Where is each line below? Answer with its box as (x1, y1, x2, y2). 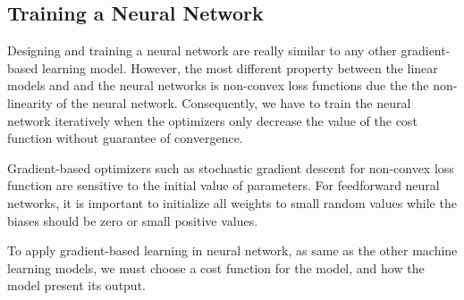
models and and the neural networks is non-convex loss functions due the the (7, 76, 429, 95)
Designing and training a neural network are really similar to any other (7, 41, 397, 60)
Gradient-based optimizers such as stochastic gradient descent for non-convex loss (7, 158, 454, 177)
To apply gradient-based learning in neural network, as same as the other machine (7, 241, 458, 260)
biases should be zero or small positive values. (7, 211, 258, 229)
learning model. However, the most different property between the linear (41, 58, 438, 77)
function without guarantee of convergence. (7, 129, 243, 147)
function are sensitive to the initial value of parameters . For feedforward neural (7, 176, 440, 195)
